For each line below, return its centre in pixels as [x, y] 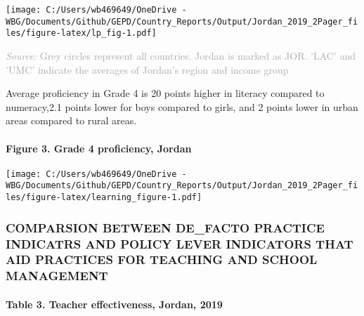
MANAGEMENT [57, 276]
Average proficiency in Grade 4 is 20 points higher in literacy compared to [165, 93]
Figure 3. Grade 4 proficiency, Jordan [99, 148]
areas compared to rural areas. [71, 120]
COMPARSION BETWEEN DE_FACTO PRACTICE [165, 227]
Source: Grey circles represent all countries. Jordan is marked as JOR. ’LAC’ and [181, 55]
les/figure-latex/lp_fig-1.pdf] [81, 33]
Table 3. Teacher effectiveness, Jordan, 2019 [114, 304]
